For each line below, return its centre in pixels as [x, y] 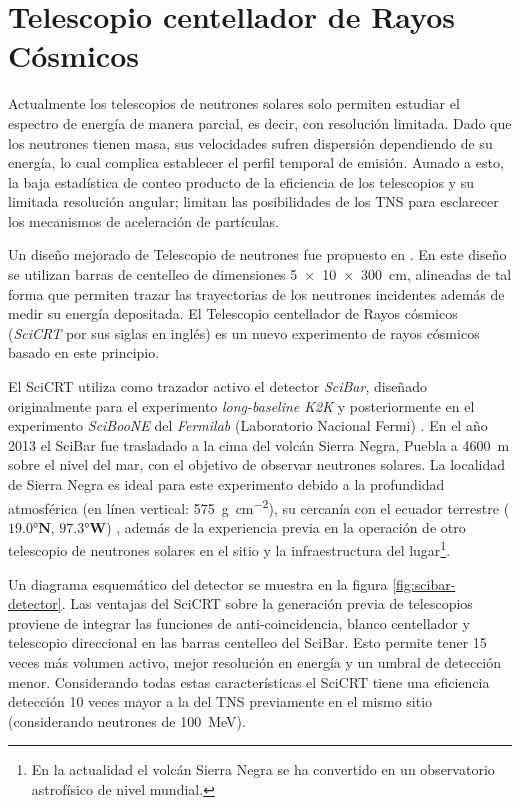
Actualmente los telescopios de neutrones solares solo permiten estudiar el [234, 103]
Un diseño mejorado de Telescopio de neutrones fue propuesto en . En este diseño [257, 254]
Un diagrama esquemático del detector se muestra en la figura [198, 583]
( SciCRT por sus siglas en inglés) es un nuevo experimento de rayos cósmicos [244, 332]
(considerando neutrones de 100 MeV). [127, 720]
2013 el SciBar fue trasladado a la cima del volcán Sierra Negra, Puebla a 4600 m [259, 444]
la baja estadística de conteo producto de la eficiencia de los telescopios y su [241, 181]
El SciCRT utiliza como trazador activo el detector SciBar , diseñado [217, 386]
